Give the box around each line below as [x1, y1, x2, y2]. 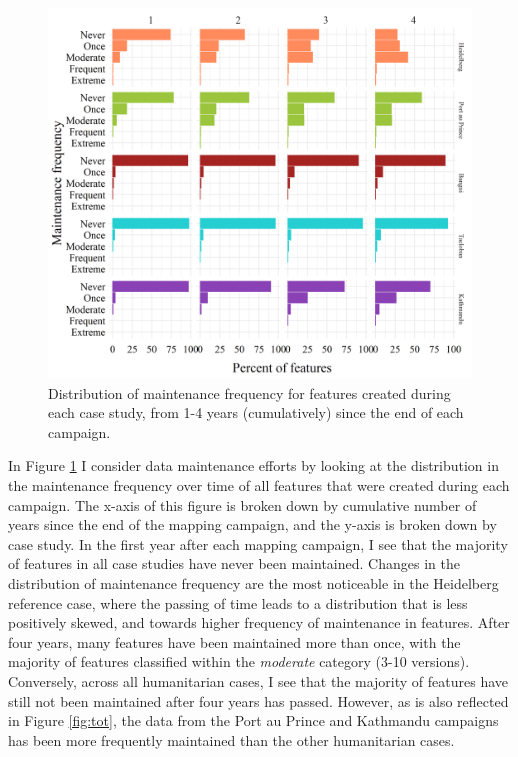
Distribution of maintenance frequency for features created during [48, 382, 451, 403]
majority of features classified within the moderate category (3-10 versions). [8, 651, 470, 672]
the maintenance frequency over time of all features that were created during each [8, 474, 510, 495]
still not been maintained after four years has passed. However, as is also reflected [8, 690, 509, 711]
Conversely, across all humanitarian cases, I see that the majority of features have [8, 670, 509, 691]
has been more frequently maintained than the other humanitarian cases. [8, 729, 455, 750]
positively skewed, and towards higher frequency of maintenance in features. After [8, 612, 510, 633]
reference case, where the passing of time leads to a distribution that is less [8, 592, 468, 613]
